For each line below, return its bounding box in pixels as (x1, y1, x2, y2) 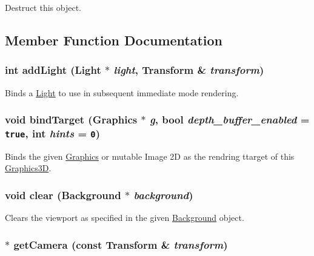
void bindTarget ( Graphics (5, 112, 138, 127)
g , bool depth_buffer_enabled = (150, 112, 310, 127)
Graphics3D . (5, 162, 52, 174)
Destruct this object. (5, 1, 81, 13)
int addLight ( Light (5, 62, 101, 77)
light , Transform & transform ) (113, 62, 264, 77)
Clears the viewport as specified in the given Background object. (5, 211, 244, 224)
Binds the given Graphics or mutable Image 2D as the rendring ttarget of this (5, 149, 295, 162)
